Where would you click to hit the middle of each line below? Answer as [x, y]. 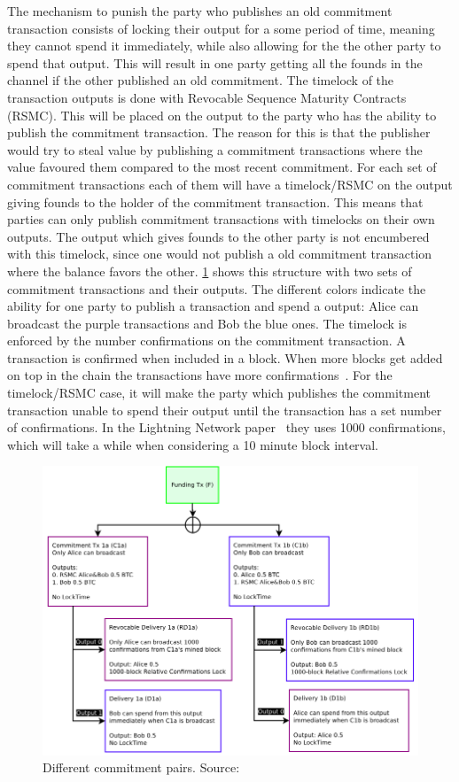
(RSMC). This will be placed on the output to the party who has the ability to [222, 115]
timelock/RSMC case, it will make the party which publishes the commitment [219, 393]
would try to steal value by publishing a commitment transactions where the [215, 149]
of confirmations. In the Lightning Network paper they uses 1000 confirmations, [226, 427]
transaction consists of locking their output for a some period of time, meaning [221, 28]
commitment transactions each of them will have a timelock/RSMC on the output [230, 184]
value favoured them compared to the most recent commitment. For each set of [222, 167]
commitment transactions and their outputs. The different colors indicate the [217, 288]
